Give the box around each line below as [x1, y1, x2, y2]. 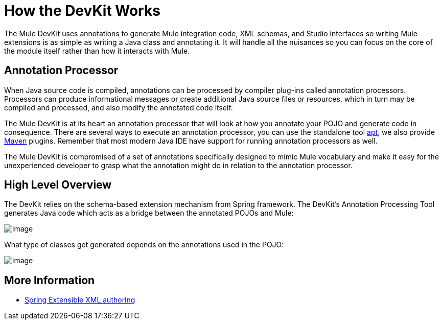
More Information [4, 273, 95, 287]
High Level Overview [4, 178, 112, 192]
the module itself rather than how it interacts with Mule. [4, 46, 190, 55]
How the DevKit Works [4, 2, 160, 19]
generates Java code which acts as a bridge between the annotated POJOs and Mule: [4, 209, 294, 218]
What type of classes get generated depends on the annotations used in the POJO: [4, 240, 284, 249]
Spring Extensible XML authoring [25, 295, 135, 305]
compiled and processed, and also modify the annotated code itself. [4, 103, 233, 112]
